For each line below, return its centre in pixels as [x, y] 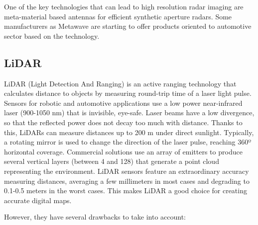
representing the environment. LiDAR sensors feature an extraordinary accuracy [127, 171]
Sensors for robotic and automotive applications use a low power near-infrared [123, 103]
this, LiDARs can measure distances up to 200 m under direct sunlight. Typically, [129, 132]
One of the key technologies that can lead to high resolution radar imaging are [124, 6]
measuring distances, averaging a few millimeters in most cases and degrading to [127, 181]
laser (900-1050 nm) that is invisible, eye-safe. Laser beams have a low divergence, [129, 112]
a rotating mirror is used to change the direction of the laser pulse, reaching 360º [128, 142]
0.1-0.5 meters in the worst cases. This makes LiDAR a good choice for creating [126, 190]
